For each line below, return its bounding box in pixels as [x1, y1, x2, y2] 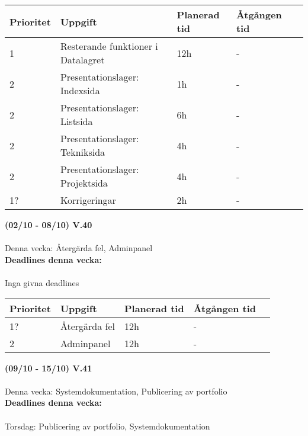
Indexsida [60, 84, 100, 97]
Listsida [60, 114, 93, 128]
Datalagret [60, 53, 105, 66]
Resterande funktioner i [60, 39, 158, 53]
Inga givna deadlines [5, 276, 79, 288]
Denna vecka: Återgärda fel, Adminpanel [5, 242, 153, 254]
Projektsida [60, 176, 108, 190]
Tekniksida [60, 145, 105, 159]
